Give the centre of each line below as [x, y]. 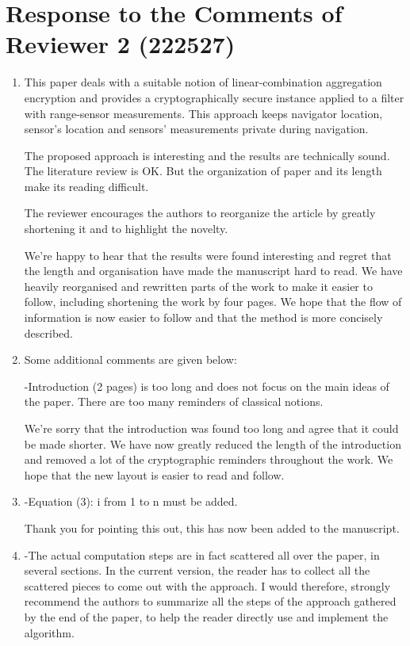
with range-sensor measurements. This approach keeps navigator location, [203, 113]
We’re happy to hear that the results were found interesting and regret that [208, 255]
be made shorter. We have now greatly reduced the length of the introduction [213, 443]
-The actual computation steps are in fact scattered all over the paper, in [202, 554]
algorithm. [49, 632]
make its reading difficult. [86, 186]
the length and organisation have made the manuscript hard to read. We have [213, 271]
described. [48, 333]
